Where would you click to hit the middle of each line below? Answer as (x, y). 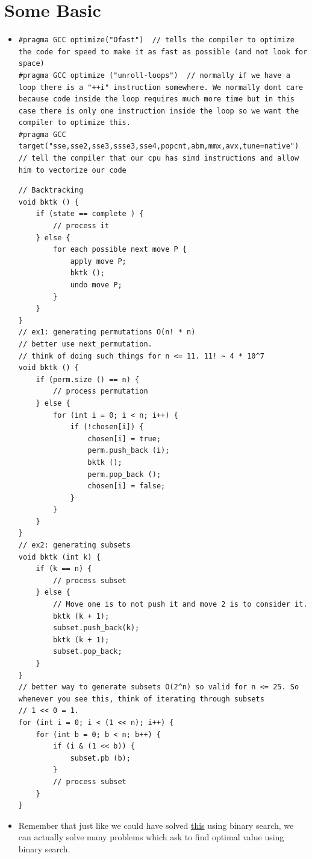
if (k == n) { (64, 569)
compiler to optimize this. (74, 123)
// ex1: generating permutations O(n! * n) (107, 332)
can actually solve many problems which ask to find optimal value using (151, 837)
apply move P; (98, 261)
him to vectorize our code (72, 170)
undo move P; (96, 285)
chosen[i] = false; (126, 486)
